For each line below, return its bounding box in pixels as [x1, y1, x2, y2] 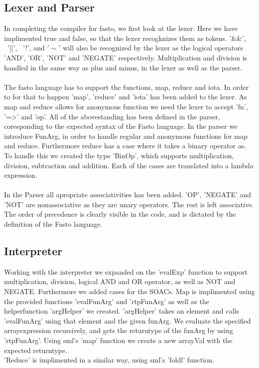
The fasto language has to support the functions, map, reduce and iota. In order [4, 81, 249, 92]
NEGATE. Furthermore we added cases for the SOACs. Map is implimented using [4, 286, 255, 297]
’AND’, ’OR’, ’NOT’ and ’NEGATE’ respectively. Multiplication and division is [4, 52, 248, 62]
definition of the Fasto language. [4, 219, 103, 229]
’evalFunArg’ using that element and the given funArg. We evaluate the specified [4, 315, 251, 326]
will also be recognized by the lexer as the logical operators [63, 42, 243, 53]
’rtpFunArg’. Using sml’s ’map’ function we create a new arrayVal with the [4, 335, 233, 346]
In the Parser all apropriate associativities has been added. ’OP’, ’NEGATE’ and [4, 189, 252, 200]
